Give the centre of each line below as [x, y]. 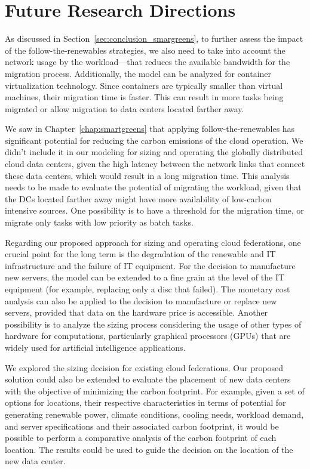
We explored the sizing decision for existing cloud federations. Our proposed [144, 367]
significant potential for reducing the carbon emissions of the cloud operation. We [154, 140]
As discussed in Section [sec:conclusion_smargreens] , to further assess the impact [154, 38]
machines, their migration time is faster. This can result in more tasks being [144, 97]
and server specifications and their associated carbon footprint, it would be [142, 426]
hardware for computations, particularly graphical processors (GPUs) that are [148, 336]
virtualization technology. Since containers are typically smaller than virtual [144, 85]
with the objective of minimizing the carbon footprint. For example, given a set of [155, 391]
